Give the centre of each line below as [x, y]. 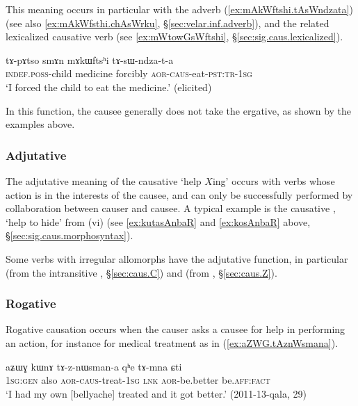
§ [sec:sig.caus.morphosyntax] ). [70, 235]
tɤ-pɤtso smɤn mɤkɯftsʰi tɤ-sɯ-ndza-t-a [90, 59]
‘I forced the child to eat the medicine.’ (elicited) [109, 87]
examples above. [40, 124]
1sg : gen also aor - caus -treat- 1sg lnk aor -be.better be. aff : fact [138, 380]
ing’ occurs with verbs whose [274, 180]
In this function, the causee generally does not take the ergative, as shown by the [179, 110]
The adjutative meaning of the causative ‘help [104, 180]
